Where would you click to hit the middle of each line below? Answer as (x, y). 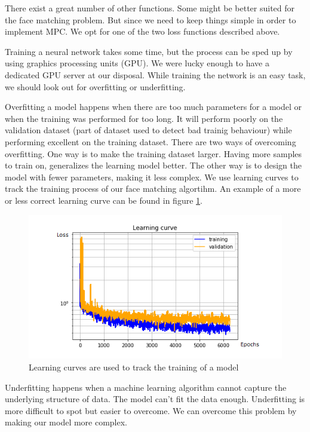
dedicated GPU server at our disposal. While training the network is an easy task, (155, 74)
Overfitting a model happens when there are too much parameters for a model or (154, 107)
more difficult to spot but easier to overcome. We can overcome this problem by (151, 410)
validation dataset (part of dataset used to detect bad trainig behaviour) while (148, 130)
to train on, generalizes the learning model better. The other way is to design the (154, 165)
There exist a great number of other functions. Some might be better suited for (150, 8)
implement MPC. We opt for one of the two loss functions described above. (142, 31)
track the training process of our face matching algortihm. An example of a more (153, 189)
